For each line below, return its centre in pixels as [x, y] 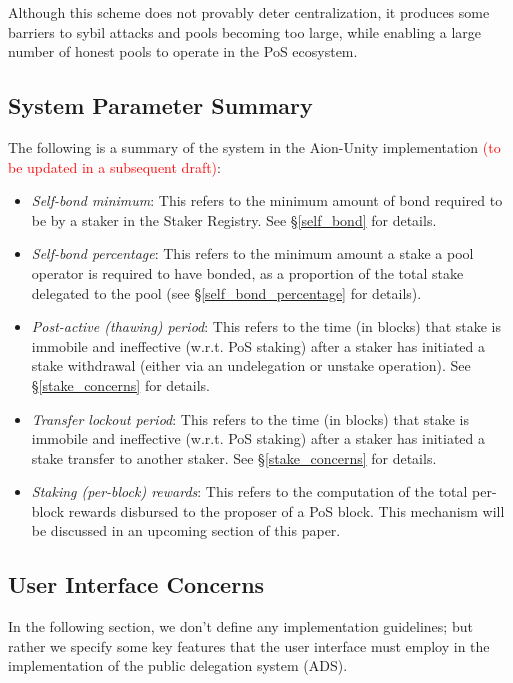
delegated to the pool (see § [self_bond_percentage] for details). [226, 292]
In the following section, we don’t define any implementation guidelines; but [240, 626]
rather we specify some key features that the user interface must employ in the [249, 645]
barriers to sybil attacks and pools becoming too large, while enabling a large [245, 31]
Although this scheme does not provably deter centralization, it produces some [249, 12]
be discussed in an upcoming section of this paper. [186, 530]
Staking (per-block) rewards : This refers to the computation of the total [249, 491]
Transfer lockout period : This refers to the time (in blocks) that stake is [250, 418]
